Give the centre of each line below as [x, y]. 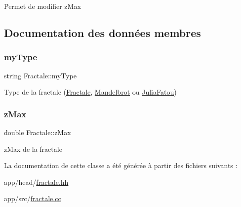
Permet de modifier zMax [42, 6]
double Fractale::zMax [38, 132]
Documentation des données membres [102, 32]
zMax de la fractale [33, 149]
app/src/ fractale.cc [33, 198]
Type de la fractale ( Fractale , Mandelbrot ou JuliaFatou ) [90, 92]
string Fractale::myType [40, 75]
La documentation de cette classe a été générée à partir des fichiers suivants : [121, 165]
